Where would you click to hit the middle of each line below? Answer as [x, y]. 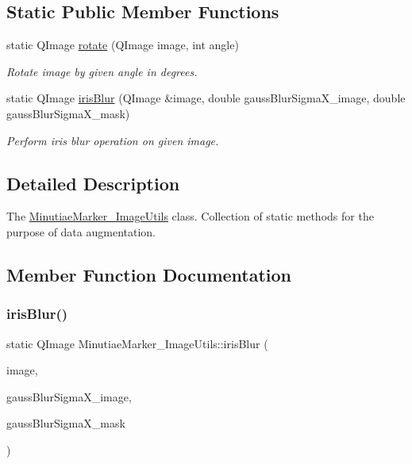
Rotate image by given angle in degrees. [102, 71]
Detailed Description [93, 183]
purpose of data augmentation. [81, 231]
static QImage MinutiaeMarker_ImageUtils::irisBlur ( [137, 343]
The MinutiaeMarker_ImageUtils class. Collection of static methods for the [190, 216]
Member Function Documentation [149, 274]
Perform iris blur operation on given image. [113, 140]
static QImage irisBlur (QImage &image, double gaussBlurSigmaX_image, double [206, 98]
